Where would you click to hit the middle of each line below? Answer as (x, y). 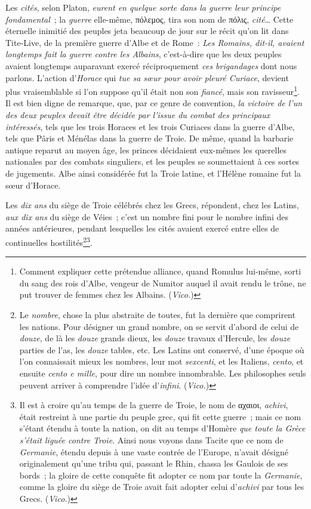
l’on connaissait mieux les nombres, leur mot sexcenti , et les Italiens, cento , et (161, 361)
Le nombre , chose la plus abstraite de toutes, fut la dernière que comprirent (157, 314)
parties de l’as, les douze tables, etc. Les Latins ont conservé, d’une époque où (162, 349)
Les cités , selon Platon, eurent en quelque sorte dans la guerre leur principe (143, 7)
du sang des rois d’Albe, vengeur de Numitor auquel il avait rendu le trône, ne (163, 283)
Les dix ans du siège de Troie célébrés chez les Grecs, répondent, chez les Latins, (152, 205)
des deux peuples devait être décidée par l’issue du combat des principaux (138, 115)
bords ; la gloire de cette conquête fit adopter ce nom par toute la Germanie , (161, 475)
